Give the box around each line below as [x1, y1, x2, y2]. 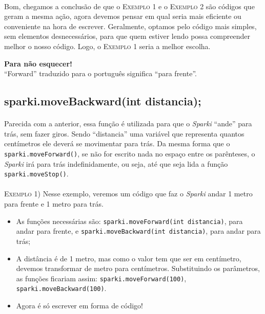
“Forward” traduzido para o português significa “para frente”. [4, 68, 197, 79]
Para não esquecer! [4, 58, 73, 69]
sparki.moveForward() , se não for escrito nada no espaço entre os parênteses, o [4, 148, 255, 159]
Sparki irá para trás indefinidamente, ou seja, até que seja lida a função [4, 158, 228, 169]
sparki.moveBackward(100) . [16, 283, 107, 294]
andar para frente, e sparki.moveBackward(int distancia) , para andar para [16, 226, 261, 236]
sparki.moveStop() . [4, 168, 69, 179]
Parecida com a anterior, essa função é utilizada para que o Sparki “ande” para [4, 118, 252, 129]
